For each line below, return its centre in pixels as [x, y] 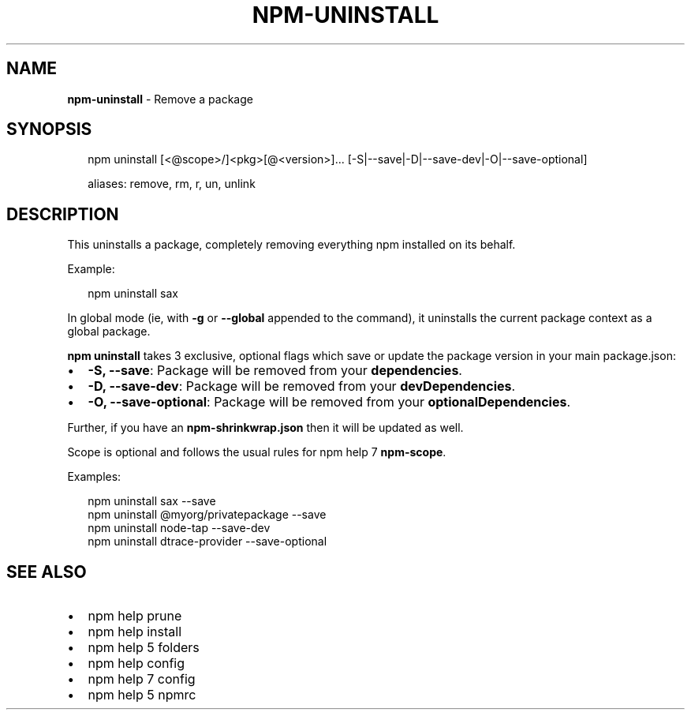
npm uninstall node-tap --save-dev [179, 528]
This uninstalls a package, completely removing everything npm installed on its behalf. [291, 245]
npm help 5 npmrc [142, 695]
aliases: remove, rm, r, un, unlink [172, 184]
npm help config [136, 664]
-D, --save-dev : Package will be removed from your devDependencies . [302, 386]
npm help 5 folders [144, 648]
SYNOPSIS [49, 129]
